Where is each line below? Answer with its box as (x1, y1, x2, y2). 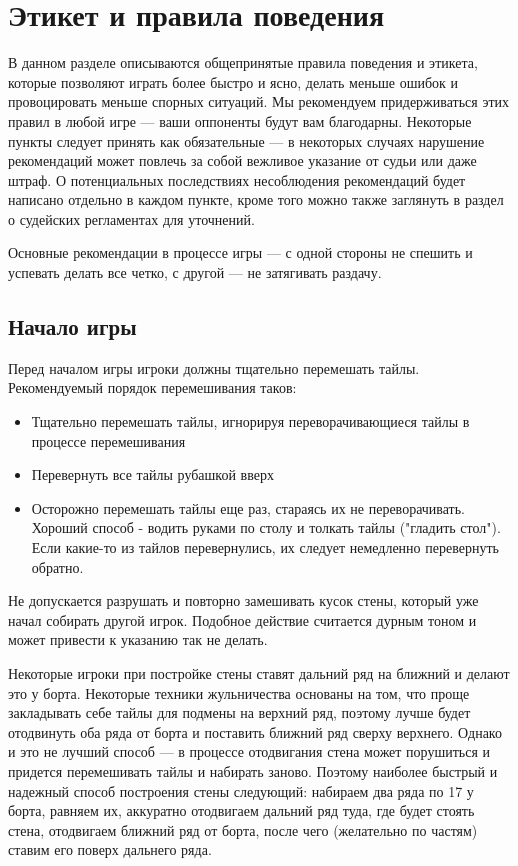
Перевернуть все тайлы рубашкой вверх (31, 464, 274, 485)
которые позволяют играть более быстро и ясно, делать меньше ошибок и (8, 71, 459, 92)
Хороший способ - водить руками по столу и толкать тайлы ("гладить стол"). (31, 517, 501, 538)
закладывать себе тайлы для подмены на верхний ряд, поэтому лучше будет (8, 702, 471, 723)
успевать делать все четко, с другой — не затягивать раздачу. (8, 262, 382, 283)
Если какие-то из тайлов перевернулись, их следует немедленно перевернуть (31, 537, 499, 558)
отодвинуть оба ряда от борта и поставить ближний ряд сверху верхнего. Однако (8, 721, 502, 742)
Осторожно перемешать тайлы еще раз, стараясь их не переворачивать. (31, 497, 465, 518)
